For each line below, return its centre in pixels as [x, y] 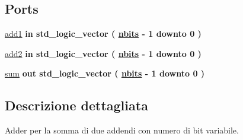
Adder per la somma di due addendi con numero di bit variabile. [122, 130]
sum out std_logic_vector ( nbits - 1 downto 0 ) [105, 73]
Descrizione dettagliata [76, 105]
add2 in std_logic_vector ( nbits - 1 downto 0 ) [103, 53]
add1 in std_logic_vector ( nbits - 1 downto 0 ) [103, 34]
